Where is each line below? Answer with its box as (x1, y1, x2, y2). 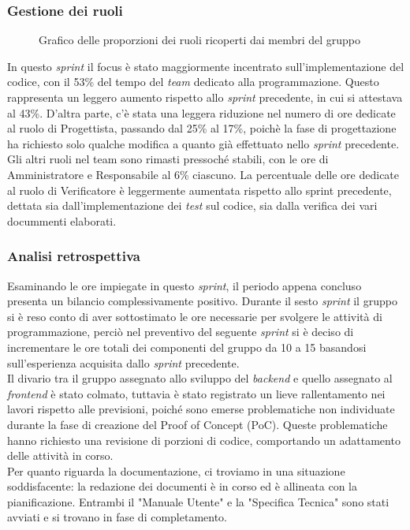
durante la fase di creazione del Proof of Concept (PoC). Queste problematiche (7, 416, 388, 432)
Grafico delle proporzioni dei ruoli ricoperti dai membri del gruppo (39, 32, 361, 48)
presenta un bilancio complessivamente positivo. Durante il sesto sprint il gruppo (7, 293, 397, 309)
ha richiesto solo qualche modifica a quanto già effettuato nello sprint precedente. (7, 135, 400, 151)
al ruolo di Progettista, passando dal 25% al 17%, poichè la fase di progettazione (7, 120, 397, 136)
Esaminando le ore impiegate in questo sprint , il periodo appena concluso (7, 277, 362, 293)
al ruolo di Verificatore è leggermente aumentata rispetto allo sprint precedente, (7, 181, 392, 198)
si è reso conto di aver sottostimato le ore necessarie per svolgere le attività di (7, 308, 382, 324)
